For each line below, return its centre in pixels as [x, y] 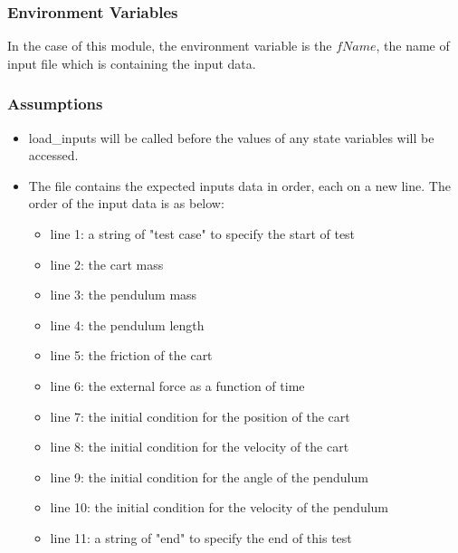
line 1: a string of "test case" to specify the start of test [203, 234]
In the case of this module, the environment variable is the [170, 46]
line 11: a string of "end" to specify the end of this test [201, 537]
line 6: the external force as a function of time [177, 385]
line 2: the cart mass [107, 264]
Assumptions [55, 104]
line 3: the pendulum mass [124, 295]
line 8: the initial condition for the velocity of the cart [200, 447]
